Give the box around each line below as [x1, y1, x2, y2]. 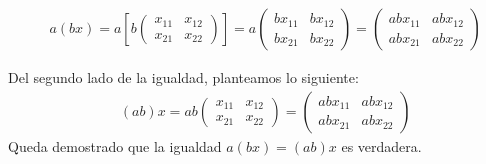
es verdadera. [341, 135, 422, 156]
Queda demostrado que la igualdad [8, 135, 222, 156]
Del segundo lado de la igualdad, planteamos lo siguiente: [8, 67, 359, 88]
